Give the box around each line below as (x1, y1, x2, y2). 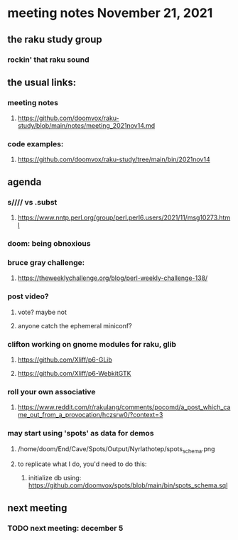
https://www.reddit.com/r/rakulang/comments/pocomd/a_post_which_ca (17, 403, 231, 411)
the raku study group (7, 33, 103, 45)
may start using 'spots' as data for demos (7, 428, 154, 438)
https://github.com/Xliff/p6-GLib (17, 355, 112, 364)
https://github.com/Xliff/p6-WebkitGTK (17, 369, 131, 377)
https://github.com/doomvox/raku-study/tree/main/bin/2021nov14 (17, 155, 211, 164)
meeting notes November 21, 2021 (7, 5, 213, 21)
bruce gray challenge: (7, 258, 85, 268)
